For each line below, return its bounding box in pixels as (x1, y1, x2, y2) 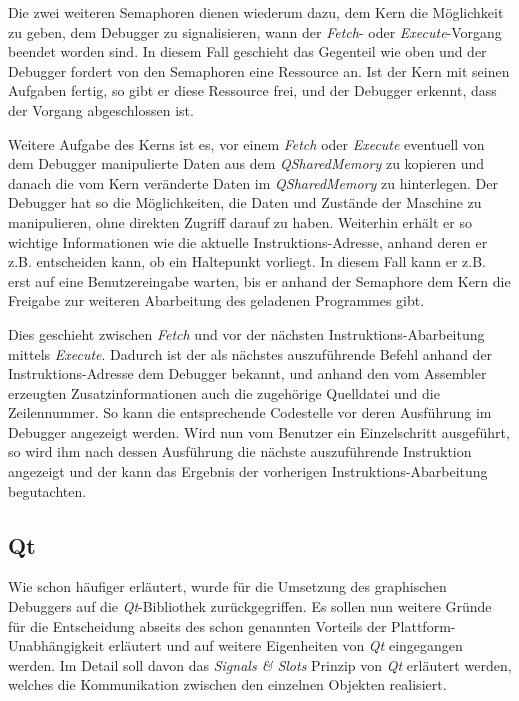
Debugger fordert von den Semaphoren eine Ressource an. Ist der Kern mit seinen (8, 60, 510, 81)
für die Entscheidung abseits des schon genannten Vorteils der (8, 615, 387, 636)
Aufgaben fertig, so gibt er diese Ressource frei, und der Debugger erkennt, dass (8, 80, 497, 101)
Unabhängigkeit (8, 635, 105, 656)
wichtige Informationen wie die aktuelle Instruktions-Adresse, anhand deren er (8, 231, 488, 252)
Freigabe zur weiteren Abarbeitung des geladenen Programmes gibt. (8, 290, 425, 311)
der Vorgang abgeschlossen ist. (8, 99, 194, 120)
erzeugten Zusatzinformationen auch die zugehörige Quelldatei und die (8, 382, 440, 403)
